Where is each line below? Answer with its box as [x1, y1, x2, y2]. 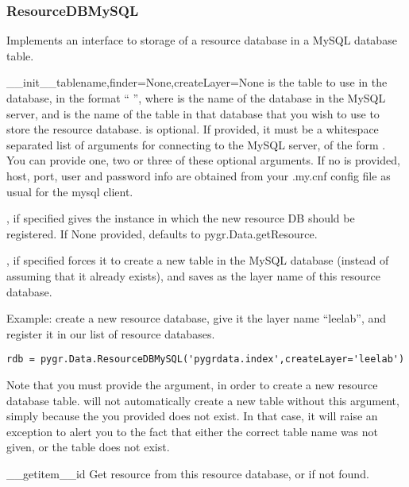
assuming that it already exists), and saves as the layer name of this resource [6, 267, 380, 284]
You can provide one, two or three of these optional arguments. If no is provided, [6, 152, 400, 168]
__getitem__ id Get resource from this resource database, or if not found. [6, 465, 369, 481]
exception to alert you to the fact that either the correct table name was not [6, 423, 379, 439]
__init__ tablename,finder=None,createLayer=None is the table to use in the [6, 74, 388, 91]
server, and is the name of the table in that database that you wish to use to [6, 105, 380, 122]
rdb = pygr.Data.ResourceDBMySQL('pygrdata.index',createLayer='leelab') [6, 354, 405, 365]
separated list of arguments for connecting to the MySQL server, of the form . [6, 136, 386, 153]
